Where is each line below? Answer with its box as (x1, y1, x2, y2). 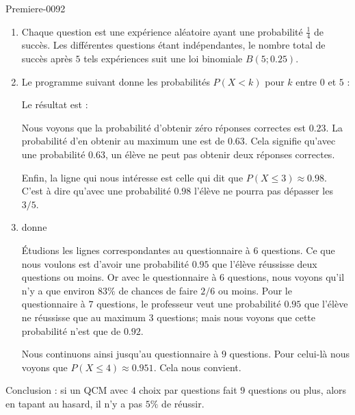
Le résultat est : (21, 97, 88, 112)
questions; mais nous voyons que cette (157, 310, 316, 324)
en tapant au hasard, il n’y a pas (5, 396, 143, 410)
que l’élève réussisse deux (212, 256, 317, 271)
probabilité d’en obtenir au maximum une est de (21, 134, 225, 148)
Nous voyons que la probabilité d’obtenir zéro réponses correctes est (21, 120, 306, 134)
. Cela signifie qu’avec (244, 134, 336, 148)
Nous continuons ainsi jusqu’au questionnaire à (21, 347, 219, 361)
